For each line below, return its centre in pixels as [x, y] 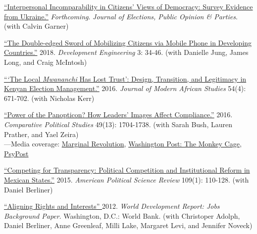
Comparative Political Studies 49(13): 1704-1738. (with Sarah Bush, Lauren [118, 124]
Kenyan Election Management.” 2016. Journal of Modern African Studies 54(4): [125, 88]
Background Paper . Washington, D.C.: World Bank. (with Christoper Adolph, [122, 215]
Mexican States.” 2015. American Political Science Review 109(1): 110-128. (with [127, 179]
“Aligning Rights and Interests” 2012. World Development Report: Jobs [112, 206]
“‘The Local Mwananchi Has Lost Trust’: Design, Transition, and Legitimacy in [125, 78]
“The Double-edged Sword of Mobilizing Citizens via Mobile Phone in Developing [128, 42]
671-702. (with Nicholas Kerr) [49, 98]
